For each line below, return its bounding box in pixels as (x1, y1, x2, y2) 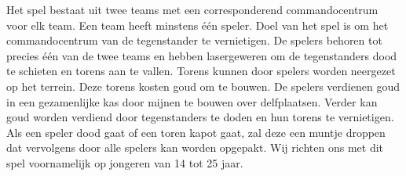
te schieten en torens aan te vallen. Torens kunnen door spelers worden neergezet (6, 63, 396, 79)
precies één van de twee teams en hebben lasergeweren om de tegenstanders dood (6, 47, 397, 63)
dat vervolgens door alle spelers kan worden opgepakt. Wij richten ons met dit (6, 139, 384, 156)
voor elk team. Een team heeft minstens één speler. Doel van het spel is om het (6, 16, 389, 33)
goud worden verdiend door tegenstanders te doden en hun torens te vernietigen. (6, 109, 394, 125)
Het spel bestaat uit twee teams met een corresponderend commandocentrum (6, 2, 379, 17)
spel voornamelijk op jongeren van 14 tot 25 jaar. (6, 154, 243, 171)
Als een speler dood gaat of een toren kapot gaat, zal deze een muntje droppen (6, 124, 386, 140)
